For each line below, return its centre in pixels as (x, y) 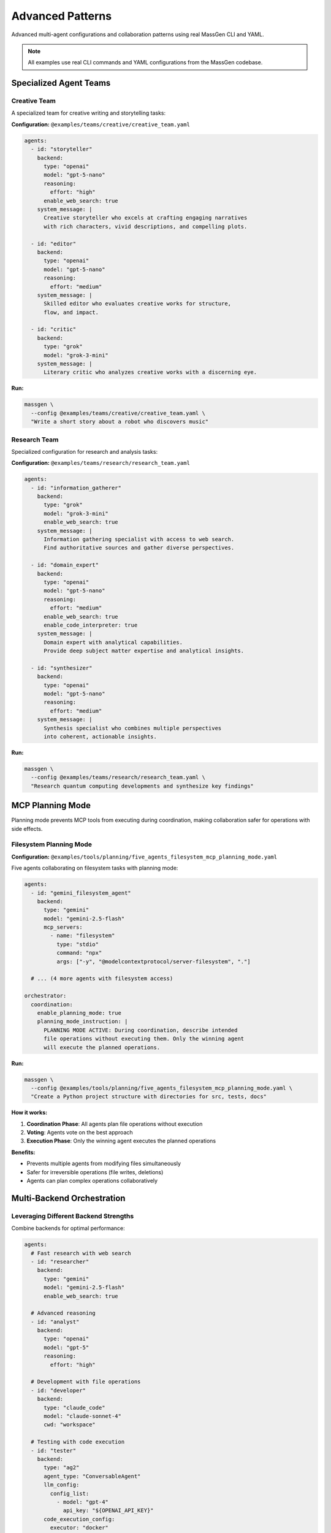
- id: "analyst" (55, 1322)
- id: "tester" (54, 1451)
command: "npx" (79, 953)
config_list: (70, 1493)
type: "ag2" (62, 1468)
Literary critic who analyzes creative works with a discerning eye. (150, 372)
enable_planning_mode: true (79, 1013)
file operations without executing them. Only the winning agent (144, 1039)
